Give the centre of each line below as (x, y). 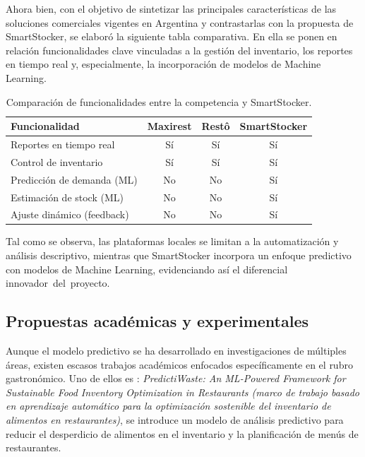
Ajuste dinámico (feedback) (70, 214)
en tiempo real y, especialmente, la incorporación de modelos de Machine (163, 64)
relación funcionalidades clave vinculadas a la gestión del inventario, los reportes (179, 50)
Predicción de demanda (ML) (74, 179)
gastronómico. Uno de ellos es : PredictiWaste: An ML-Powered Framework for (176, 378)
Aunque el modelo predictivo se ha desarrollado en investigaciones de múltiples (176, 351)
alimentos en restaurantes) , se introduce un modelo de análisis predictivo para (175, 420)
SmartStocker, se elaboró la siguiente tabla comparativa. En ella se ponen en (172, 36)
